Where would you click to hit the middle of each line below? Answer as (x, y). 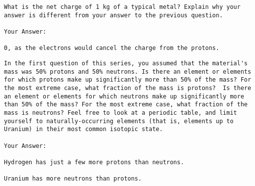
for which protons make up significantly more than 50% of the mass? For (128, 80)
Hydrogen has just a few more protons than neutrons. (94, 162)
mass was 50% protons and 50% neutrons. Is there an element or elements (128, 71)
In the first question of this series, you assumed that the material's (126, 63)
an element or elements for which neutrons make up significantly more (124, 96)
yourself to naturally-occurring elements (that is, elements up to (119, 121)
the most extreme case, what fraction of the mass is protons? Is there (128, 88)
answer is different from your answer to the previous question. (113, 15)
